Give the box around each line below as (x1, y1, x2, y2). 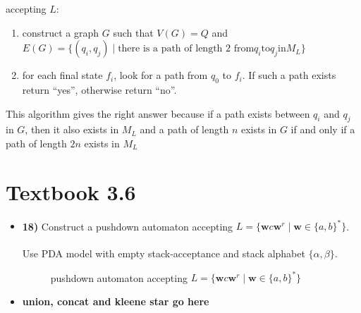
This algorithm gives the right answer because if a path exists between (6, 106, 310, 121)
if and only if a (290, 122, 355, 137)
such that (113, 25, 154, 39)
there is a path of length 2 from (118, 44, 255, 54)
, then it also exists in (25, 122, 119, 137)
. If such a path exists (242, 68, 336, 82)
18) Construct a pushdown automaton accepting (22, 219, 233, 233)
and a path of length (140, 122, 229, 137)
